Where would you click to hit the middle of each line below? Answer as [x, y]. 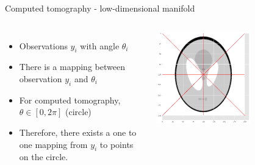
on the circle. [44, 157]
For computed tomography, [70, 100]
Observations [43, 45]
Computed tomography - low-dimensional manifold [100, 8]
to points [117, 144]
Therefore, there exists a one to [78, 132]
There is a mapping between [72, 67]
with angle [100, 45]
